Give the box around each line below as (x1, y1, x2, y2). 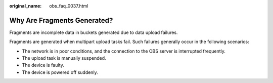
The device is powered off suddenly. (22, 69, 98, 75)
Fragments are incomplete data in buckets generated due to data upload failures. (9, 29, 178, 35)
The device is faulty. (22, 62, 64, 68)
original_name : (9, 3, 42, 9)
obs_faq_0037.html (49, 3, 88, 9)
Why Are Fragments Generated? (9, 16, 113, 25)
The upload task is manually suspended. (22, 55, 106, 61)
